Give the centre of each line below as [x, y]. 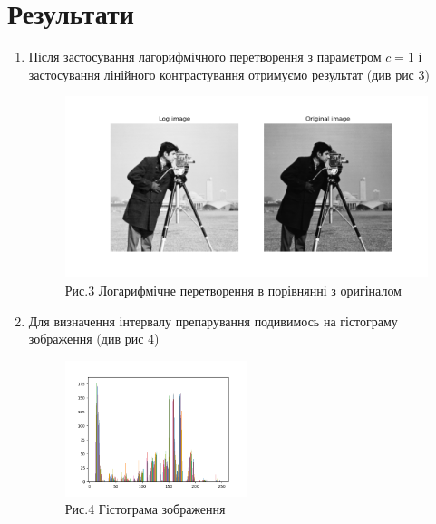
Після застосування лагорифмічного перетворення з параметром [205, 57]
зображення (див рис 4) [94, 339]
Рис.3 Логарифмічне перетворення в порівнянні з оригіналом [233, 290]
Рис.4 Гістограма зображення [145, 509]
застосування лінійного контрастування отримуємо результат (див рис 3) [229, 74]
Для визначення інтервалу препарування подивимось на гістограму [213, 320]
